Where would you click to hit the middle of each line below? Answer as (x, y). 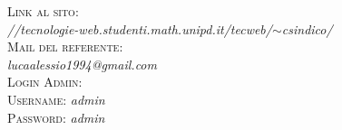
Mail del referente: (65, 46)
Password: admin (56, 117)
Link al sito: (43, 11)
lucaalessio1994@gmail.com (82, 64)
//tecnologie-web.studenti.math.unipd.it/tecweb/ (140, 28)
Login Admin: (45, 82)
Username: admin (56, 99)
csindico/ (307, 28)
